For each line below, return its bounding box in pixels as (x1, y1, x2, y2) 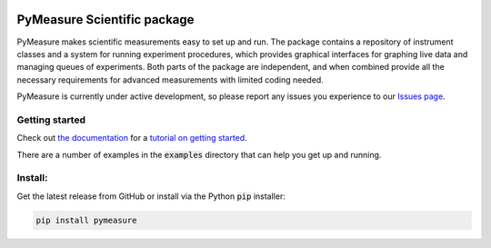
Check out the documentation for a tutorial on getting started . (16, 133, 247, 144)
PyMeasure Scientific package (16, 12, 195, 27)
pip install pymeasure (35, 214, 137, 225)
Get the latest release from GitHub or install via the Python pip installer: (16, 191, 286, 202)
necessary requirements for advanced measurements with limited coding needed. (16, 74, 325, 85)
